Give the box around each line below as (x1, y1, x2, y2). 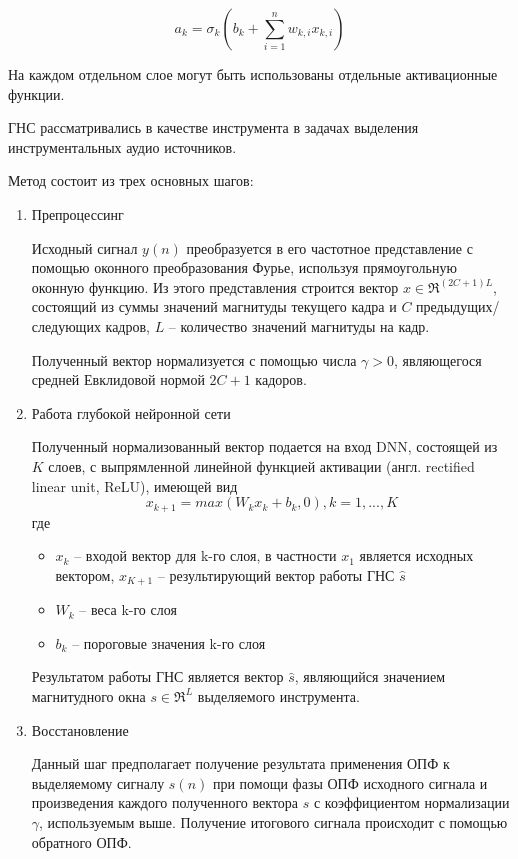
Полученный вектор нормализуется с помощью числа (31, 349, 357, 370)
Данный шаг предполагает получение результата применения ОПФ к (31, 753, 450, 774)
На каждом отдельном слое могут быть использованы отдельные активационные (8, 64, 498, 84)
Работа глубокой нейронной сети (31, 402, 231, 423)
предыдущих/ (416, 296, 500, 317)
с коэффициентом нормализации (313, 792, 510, 813)
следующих (31, 315, 101, 336)
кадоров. (255, 369, 307, 390)
